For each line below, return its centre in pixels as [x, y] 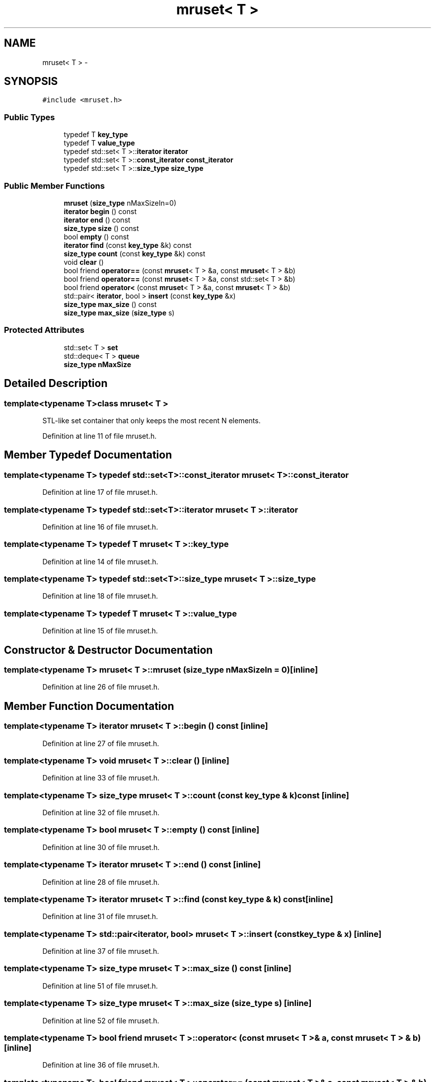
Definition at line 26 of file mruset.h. [101, 687]
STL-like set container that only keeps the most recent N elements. [151, 420]
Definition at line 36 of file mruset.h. [101, 1065]
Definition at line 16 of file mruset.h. [100, 527]
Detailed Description [56, 384]
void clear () [84, 262]
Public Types [30, 117]
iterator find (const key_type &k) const [128, 245]
